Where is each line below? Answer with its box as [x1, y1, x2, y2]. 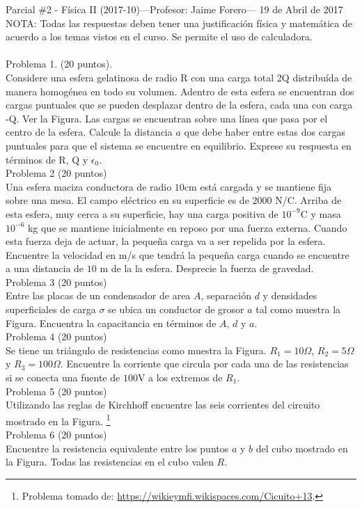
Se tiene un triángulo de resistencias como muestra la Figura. [6, 342, 267, 357]
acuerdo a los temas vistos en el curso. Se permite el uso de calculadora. [6, 29, 313, 44]
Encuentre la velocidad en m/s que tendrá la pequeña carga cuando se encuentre [6, 247, 349, 262]
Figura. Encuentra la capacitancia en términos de [6, 315, 217, 330]
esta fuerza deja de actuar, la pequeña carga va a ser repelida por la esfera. [6, 234, 326, 248]
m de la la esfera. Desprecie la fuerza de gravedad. [100, 261, 314, 276]
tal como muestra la [255, 302, 341, 317]
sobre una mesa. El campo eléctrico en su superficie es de [6, 193, 249, 207]
